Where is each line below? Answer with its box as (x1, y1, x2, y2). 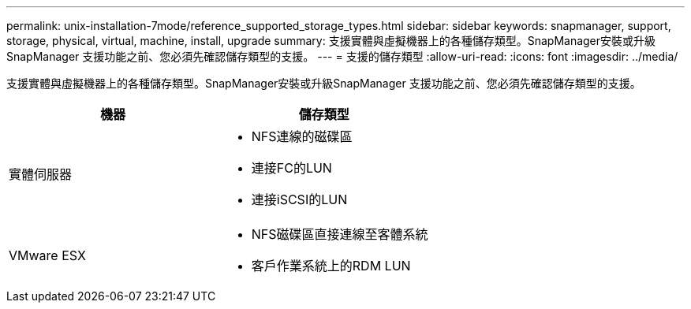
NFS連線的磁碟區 (251, 128, 353, 144)
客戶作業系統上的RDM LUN (251, 258, 411, 274)
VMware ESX (9, 248, 86, 263)
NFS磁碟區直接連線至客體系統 (251, 226, 428, 242)
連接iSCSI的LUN (251, 192, 348, 207)
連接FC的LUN (251, 160, 332, 176)
